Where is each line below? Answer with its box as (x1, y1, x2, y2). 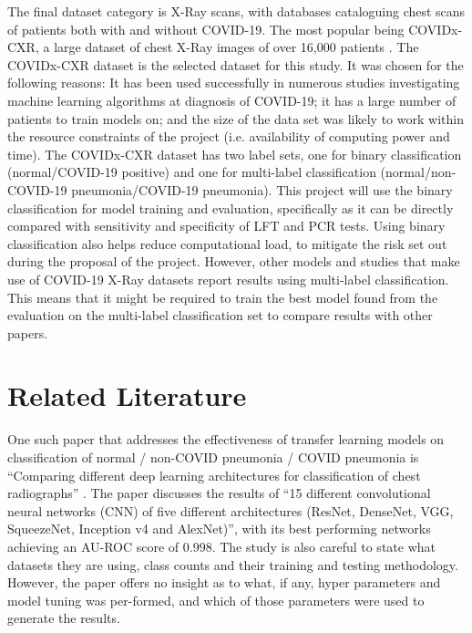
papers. (7, 323, 48, 342)
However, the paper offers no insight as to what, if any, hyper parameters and (7, 573, 441, 592)
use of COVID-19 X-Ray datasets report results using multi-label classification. (7, 269, 449, 288)
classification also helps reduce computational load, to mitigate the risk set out (7, 233, 447, 253)
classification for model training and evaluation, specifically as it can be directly (7, 198, 454, 217)
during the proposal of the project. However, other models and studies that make (7, 252, 460, 271)
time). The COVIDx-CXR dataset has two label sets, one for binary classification (7, 144, 462, 163)
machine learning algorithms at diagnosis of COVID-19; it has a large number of (7, 90, 457, 109)
